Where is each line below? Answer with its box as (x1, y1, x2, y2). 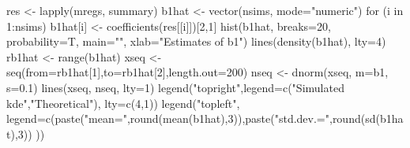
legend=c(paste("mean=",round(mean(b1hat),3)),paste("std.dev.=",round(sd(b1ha (6, 110, 404, 127)
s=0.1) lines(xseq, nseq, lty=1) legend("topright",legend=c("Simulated (6, 79, 344, 95)
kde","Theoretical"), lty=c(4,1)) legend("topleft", (6, 94, 240, 111)
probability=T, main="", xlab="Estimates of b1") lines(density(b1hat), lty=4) (6, 33, 386, 50)
